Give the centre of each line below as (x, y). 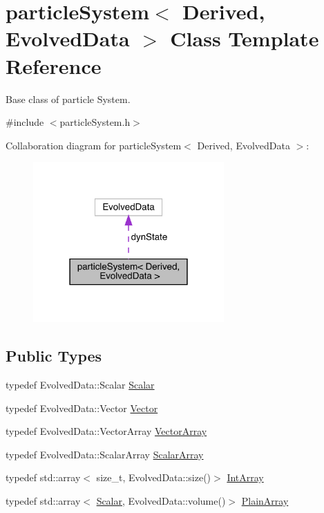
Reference (54, 65)
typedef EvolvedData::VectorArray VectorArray (106, 431)
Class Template (245, 38)
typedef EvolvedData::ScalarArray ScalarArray (105, 454)
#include (25, 122)
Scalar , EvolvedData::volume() (161, 500)
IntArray (245, 477)
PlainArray (265, 500)
